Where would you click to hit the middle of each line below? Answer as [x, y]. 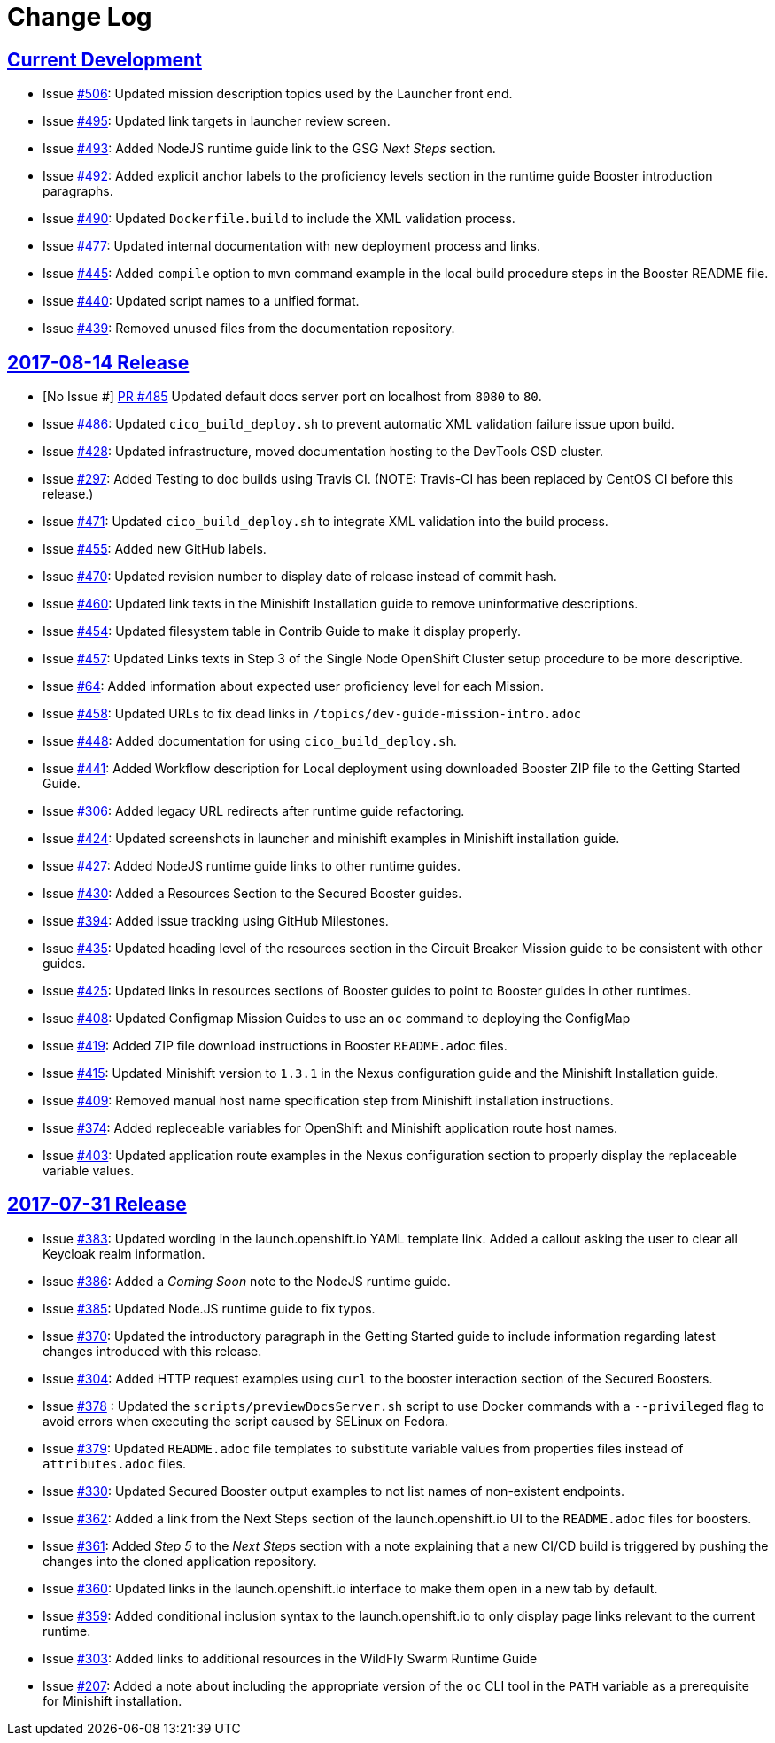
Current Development [105, 59]
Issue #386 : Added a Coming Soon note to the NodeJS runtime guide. [247, 1281]
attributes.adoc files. [114, 1463]
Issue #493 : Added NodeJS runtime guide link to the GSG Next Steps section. [269, 149]
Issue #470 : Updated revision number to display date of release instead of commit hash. [300, 577]
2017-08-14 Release [98, 362]
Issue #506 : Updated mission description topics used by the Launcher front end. [278, 94]
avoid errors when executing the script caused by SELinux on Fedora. [245, 1421]
